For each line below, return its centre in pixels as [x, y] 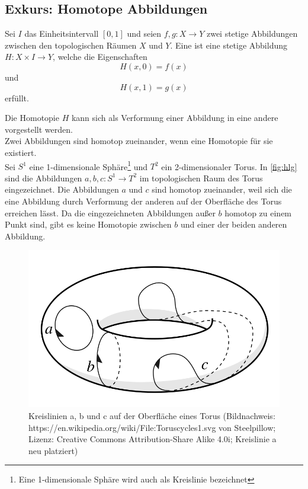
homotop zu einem [258, 212]
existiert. [21, 152]
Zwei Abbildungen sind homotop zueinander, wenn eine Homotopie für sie [139, 141]
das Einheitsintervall [62, 33]
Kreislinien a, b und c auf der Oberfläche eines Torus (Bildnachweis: [152, 415]
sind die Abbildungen [44, 178]
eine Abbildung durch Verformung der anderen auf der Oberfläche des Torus [143, 201]
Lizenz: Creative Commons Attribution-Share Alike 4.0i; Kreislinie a [153, 439]
